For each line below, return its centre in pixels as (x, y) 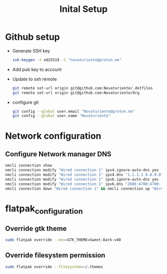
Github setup (33, 37)
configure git (25, 102)
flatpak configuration (44, 209)
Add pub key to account (37, 69)
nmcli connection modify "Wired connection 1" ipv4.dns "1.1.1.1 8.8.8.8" (84, 175)
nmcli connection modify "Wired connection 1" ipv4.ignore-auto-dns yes (82, 170)
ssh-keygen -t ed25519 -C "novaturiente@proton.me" (67, 60)
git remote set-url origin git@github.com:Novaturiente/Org (76, 93)
